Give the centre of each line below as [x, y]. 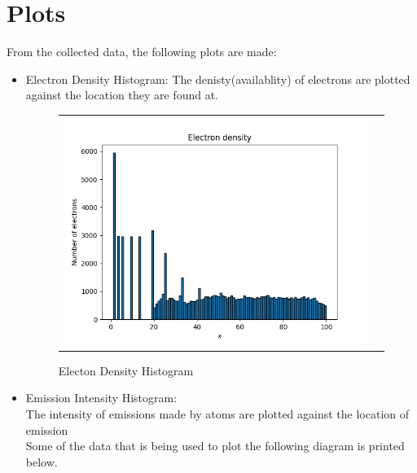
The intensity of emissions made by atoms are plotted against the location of [217, 414]
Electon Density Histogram [126, 370]
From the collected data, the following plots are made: [142, 52]
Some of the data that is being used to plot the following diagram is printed [215, 446]
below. [42, 461]
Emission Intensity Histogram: [101, 398]
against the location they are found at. [122, 95]
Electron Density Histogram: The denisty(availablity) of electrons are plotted [218, 79]
